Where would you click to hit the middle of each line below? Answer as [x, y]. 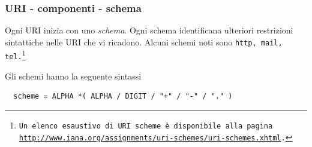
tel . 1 [15, 55]
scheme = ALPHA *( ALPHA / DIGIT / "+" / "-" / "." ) [123, 97]
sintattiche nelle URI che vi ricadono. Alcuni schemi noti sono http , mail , [144, 42]
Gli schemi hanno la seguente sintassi [73, 76]
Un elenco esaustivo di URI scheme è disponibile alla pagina [146, 126]
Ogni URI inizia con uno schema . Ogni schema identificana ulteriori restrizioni [149, 30]
